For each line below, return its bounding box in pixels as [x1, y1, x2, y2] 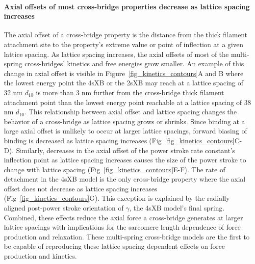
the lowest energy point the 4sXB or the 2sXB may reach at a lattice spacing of [4, 78, 244, 88]
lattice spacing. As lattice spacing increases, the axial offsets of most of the [4, 49, 229, 59]
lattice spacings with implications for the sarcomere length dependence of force [4, 222, 241, 232]
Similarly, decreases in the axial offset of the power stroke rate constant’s [16, 145, 235, 155]
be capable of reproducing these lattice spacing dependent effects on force [4, 241, 225, 251]
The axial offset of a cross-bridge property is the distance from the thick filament [4, 29, 247, 40]
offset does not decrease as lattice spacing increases [4, 183, 157, 193]
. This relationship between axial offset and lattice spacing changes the [24, 106, 237, 117]
